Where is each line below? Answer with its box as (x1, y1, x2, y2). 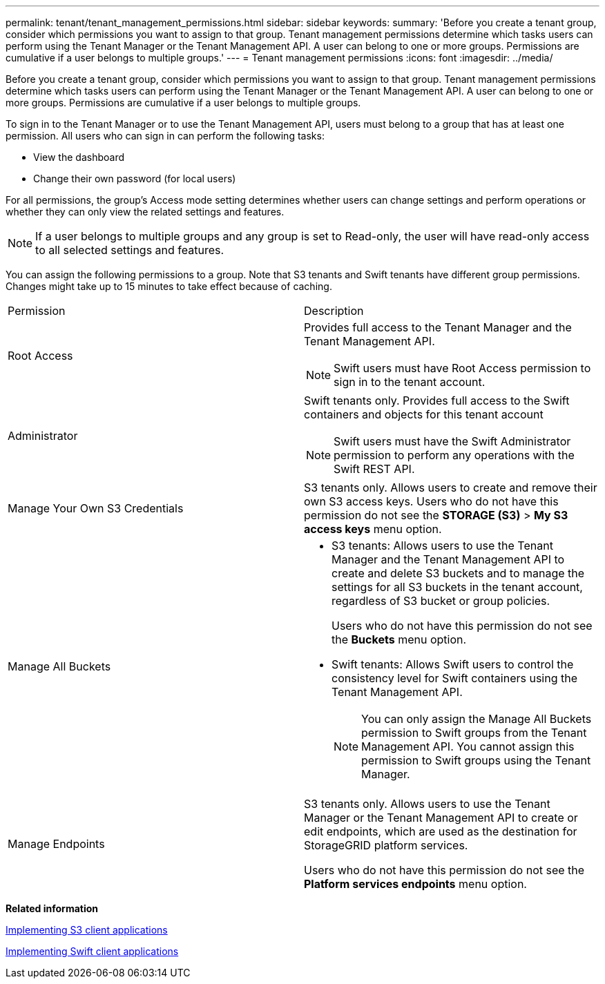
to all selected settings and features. (35, 243, 224, 257)
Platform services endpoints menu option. (304, 877, 527, 891)
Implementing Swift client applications (6, 945, 179, 957)
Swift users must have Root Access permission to (334, 361, 591, 375)
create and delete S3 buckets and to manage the (332, 566, 585, 580)
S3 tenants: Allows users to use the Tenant (332, 539, 553, 552)
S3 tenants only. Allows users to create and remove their (304, 481, 597, 494)
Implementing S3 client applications (6, 924, 168, 936)
